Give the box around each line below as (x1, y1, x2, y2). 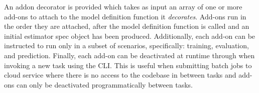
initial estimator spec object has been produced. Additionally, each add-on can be (4, 30, 255, 41)
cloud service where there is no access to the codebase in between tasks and (4, 70, 236, 80)
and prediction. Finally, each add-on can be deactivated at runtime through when (4, 50, 255, 60)
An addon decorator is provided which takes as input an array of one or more (4, 1, 242, 11)
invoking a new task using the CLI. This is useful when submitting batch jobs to (4, 60, 252, 70)
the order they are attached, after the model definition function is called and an (4, 21, 249, 31)
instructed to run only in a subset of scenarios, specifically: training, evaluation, (4, 40, 249, 51)
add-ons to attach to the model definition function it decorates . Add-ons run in (4, 11, 246, 21)
